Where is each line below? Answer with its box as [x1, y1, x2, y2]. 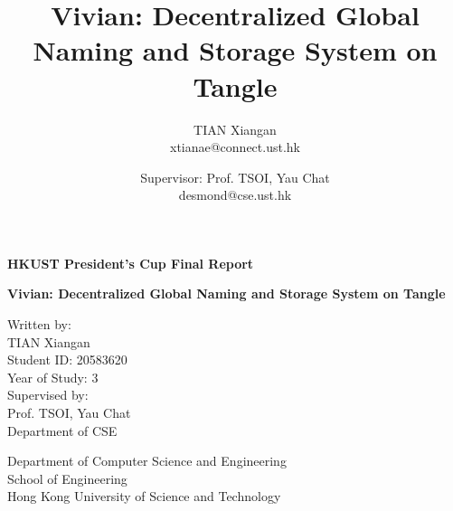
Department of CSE [7, 421, 118, 440]
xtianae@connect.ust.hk [170, 137, 300, 156]
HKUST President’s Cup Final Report [7, 253, 254, 272]
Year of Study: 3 [7, 367, 99, 386]
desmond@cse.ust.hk [178, 185, 292, 204]
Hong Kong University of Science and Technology [7, 487, 281, 506]
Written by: [7, 315, 71, 334]
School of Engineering [7, 468, 127, 487]
